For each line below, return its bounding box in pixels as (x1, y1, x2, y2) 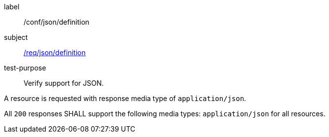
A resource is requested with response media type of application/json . (4, 94, 246, 103)
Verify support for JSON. (24, 79, 104, 87)
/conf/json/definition (24, 18, 90, 26)
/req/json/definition (24, 48, 86, 57)
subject (4, 33, 28, 41)
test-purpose (4, 64, 46, 72)
